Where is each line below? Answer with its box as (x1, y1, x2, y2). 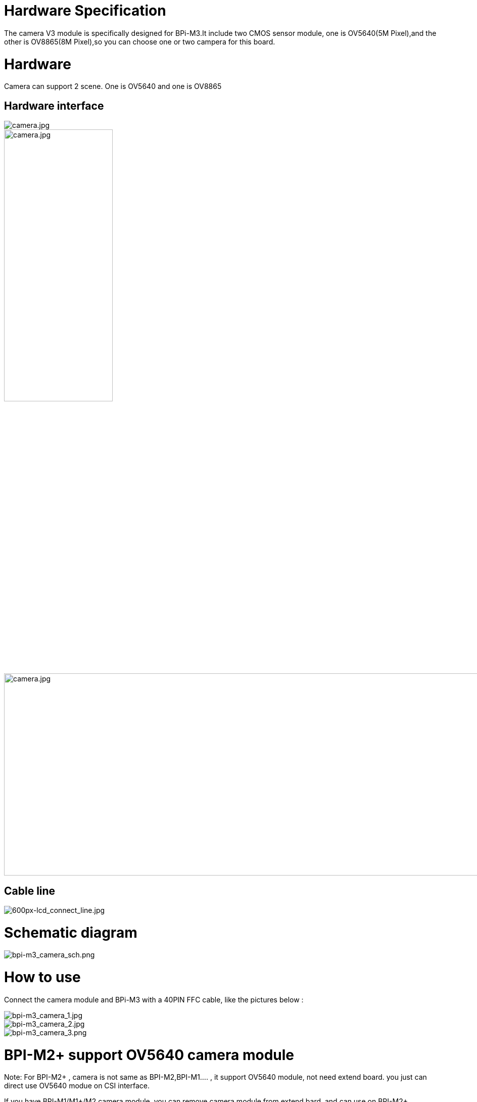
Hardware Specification (4, 2, 166, 19)
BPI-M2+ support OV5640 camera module (4, 1046, 295, 1064)
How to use (4, 969, 81, 986)
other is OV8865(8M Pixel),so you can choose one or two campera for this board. (4, 37, 275, 46)
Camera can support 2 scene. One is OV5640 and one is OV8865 (4, 82, 222, 91)
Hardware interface (4, 99, 104, 112)
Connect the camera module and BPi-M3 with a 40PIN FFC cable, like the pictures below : (4, 995, 304, 1004)
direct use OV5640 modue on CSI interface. (4, 1081, 150, 1090)
